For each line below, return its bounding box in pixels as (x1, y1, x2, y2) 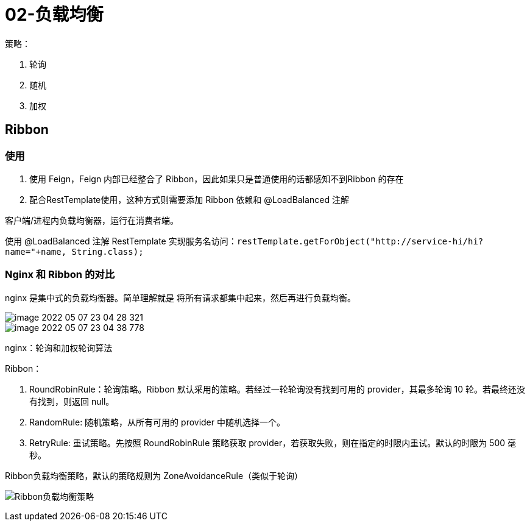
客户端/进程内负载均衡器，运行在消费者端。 (5, 215, 179, 226)
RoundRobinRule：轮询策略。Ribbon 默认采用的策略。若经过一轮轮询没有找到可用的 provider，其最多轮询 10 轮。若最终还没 (29, 383, 526, 394)
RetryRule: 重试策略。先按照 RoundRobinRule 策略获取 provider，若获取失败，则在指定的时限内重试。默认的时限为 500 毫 (29, 437, 517, 448)
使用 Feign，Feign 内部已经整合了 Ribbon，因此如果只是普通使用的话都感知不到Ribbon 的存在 (29, 173, 404, 184)
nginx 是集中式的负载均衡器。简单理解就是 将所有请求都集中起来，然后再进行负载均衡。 (5, 292, 356, 303)
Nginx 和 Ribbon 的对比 (5, 268, 115, 281)
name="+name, (5, 246, 67, 257)
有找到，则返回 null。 (29, 396, 115, 407)
